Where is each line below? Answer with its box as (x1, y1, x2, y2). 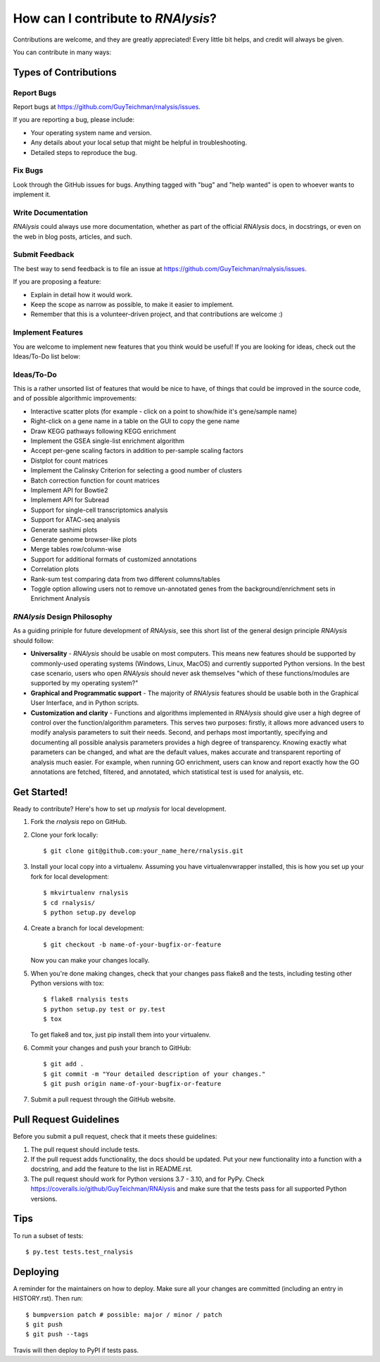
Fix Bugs (13, 165, 44, 175)
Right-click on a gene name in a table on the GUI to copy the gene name (30, 417, 240, 425)
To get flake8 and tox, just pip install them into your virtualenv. (30, 1030, 211, 1039)
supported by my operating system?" (30, 679, 139, 687)
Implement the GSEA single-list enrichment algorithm (30, 437, 184, 445)
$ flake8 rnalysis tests (43, 995, 129, 1004)
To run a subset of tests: (13, 1231, 84, 1239)
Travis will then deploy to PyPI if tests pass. (13, 1346, 139, 1354)
